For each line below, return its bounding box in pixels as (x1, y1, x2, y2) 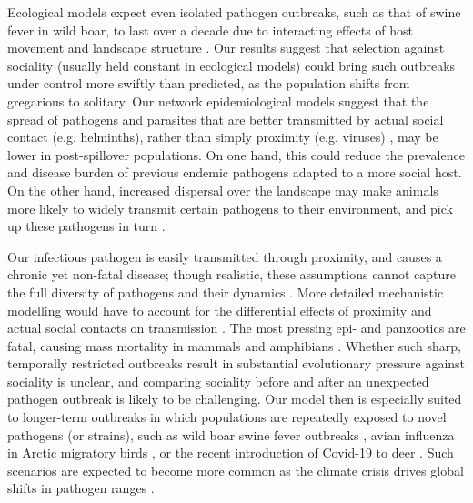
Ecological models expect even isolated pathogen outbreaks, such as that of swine (7, 3, 461, 21)
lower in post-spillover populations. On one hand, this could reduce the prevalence (7, 145, 465, 164)
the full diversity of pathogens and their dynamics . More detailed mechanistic (7, 282, 444, 301)
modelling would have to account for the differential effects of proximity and (7, 300, 432, 319)
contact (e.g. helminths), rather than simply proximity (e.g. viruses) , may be (7, 127, 438, 146)
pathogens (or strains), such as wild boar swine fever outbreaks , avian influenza (7, 425, 455, 444)
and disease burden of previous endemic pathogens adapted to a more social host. (7, 163, 462, 182)
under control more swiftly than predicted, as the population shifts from (7, 74, 410, 93)
